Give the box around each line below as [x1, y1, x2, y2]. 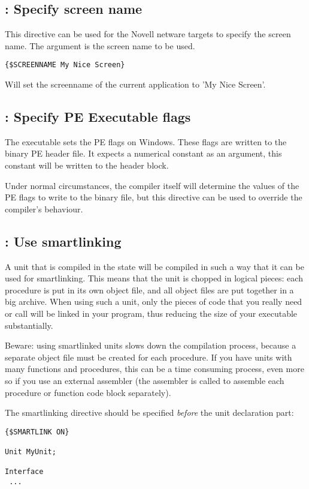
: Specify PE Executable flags [5, 107, 191, 126]
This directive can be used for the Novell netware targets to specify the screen [5, 28, 291, 40]
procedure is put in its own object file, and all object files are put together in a [5, 283, 294, 296]
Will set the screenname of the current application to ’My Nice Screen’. [5, 78, 266, 91]
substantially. [5, 319, 53, 331]
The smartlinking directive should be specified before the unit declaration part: [5, 406, 294, 419]
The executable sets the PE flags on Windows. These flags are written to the [5, 135, 287, 148]
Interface [5, 467, 44, 476]
